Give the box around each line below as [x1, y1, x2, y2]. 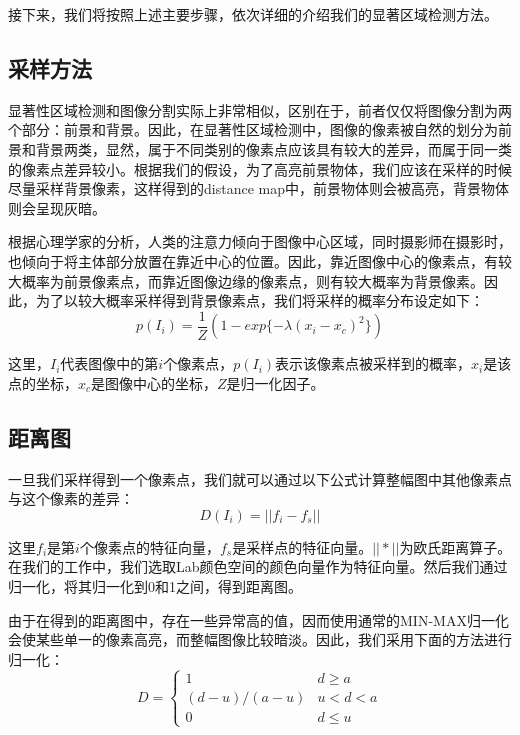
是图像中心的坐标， [91, 372, 218, 393]
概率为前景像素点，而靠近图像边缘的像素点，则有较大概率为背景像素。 [21, 270, 484, 291]
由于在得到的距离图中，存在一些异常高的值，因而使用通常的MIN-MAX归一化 [8, 609, 509, 630]
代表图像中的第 [60, 353, 159, 374]
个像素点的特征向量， [79, 536, 220, 557]
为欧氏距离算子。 [399, 536, 512, 557]
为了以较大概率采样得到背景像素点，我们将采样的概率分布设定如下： [35, 290, 484, 311]
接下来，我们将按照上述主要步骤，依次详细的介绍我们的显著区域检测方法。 [8, 4, 498, 24]
